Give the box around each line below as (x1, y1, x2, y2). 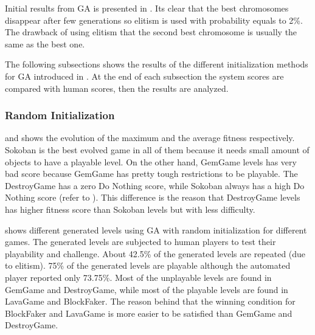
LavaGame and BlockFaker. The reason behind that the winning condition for (5, 295, 296, 308)
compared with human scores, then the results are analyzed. (5, 81, 229, 94)
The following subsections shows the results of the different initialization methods (5, 58, 308, 71)
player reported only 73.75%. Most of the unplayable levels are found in (5, 271, 272, 283)
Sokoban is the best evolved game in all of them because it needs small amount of (5, 143, 310, 156)
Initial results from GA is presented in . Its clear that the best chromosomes (5, 2, 289, 14)
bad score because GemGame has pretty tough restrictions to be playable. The (5, 167, 298, 180)
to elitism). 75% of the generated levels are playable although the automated (5, 259, 291, 272)
